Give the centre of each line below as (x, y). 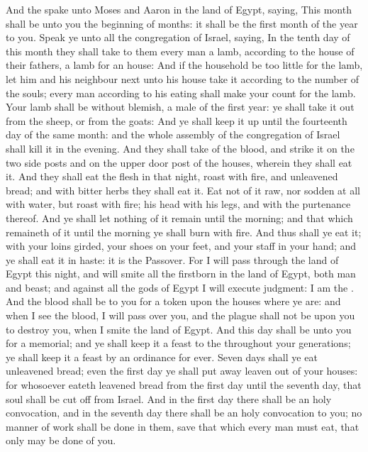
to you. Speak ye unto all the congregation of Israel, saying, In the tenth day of (178, 37)
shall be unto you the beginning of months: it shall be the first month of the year (182, 23)
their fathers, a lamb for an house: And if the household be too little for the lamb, (184, 65)
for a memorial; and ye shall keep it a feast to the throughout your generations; (178, 343)
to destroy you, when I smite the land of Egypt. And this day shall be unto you (179, 329)
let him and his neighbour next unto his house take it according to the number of (183, 78)
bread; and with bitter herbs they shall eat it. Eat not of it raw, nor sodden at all (183, 190)
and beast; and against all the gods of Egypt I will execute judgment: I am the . (180, 287)
